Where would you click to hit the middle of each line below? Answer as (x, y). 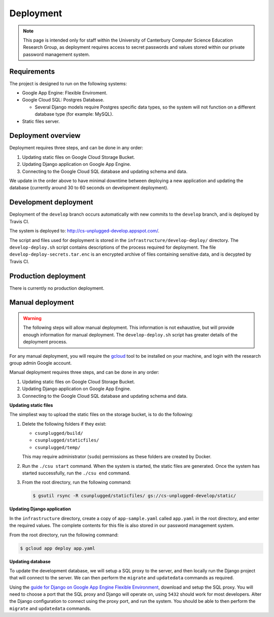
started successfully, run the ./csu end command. (76, 473)
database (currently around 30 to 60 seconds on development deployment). (89, 188)
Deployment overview (45, 136)
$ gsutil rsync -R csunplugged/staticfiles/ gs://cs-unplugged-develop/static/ (134, 496)
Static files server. (41, 121)
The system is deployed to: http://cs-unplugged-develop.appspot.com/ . (84, 231)
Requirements (32, 71)
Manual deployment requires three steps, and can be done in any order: (84, 372)
